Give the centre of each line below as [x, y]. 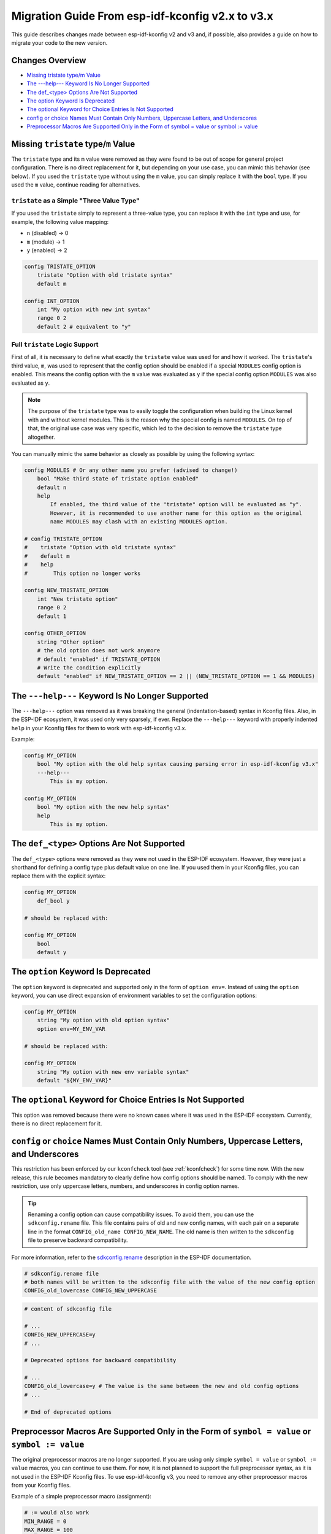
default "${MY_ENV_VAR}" [74, 1081]
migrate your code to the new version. [59, 42]
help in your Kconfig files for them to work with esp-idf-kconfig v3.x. [99, 728]
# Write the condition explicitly [89, 668]
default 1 [52, 616]
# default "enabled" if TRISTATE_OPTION [99, 659]
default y [52, 952]
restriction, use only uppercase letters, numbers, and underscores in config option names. [125, 1186]
